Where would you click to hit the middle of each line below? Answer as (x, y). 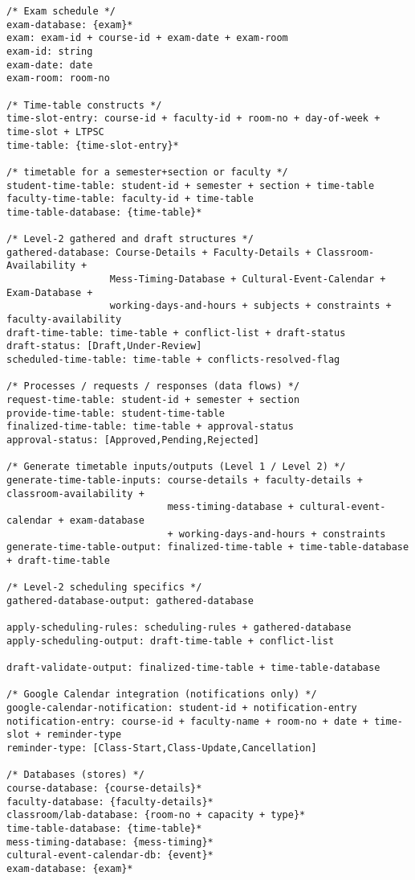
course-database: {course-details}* (104, 789)
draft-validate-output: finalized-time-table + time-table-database (193, 668)
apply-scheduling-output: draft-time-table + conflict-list (171, 641)
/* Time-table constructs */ (84, 105)
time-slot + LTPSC (55, 132)
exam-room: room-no (58, 78)
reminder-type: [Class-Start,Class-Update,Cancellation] (162, 748)
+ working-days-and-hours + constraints (277, 534)
